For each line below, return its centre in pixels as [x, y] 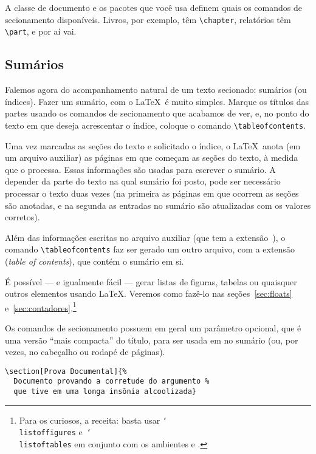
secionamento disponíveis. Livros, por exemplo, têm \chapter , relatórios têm [148, 19]
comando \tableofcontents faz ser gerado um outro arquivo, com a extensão [150, 249]
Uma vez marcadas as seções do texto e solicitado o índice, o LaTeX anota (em [153, 145]
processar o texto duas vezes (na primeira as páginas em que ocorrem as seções [152, 193]
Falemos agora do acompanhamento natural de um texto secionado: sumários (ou [156, 90]
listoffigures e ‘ [55, 432]
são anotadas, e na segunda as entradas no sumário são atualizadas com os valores [158, 205]
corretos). [22, 217]
